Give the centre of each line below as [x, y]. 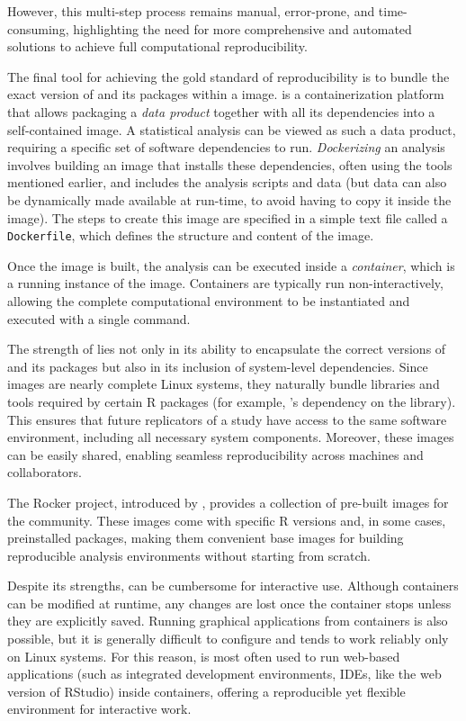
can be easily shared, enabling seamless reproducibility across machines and [215, 454]
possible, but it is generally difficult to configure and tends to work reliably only [228, 639]
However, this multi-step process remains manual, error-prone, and [191, 11]
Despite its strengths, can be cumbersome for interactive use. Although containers [233, 586]
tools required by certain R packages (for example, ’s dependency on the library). [232, 401]
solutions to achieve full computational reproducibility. [157, 46]
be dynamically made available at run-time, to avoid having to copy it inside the [229, 199]
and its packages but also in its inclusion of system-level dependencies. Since [218, 366]
